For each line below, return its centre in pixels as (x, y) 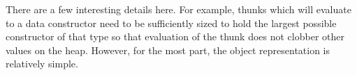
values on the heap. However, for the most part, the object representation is (168, 50)
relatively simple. (42, 64)
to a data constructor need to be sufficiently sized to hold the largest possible (171, 23)
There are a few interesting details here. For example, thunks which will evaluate (178, 9)
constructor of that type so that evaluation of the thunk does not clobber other (175, 36)
